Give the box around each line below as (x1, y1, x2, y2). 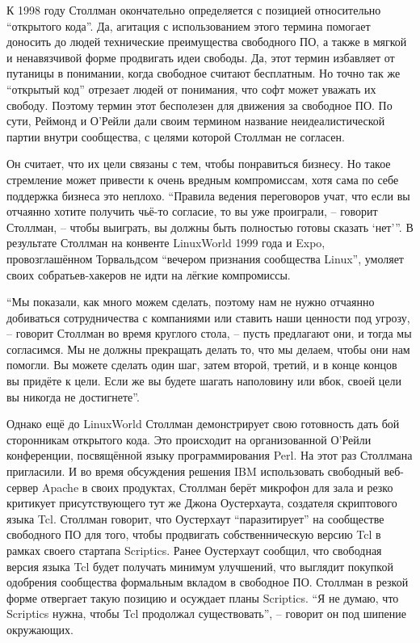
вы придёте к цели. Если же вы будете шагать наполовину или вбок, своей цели (6, 372, 401, 389)
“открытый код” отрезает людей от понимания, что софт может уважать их (6, 80, 376, 97)
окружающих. (6, 620, 73, 637)
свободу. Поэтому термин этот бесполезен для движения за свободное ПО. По (6, 96, 393, 113)
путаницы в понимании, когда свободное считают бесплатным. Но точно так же (6, 65, 401, 82)
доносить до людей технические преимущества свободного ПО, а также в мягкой (6, 33, 407, 50)
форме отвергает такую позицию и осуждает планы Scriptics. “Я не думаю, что (6, 589, 399, 606)
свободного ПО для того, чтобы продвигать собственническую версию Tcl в (6, 526, 381, 543)
